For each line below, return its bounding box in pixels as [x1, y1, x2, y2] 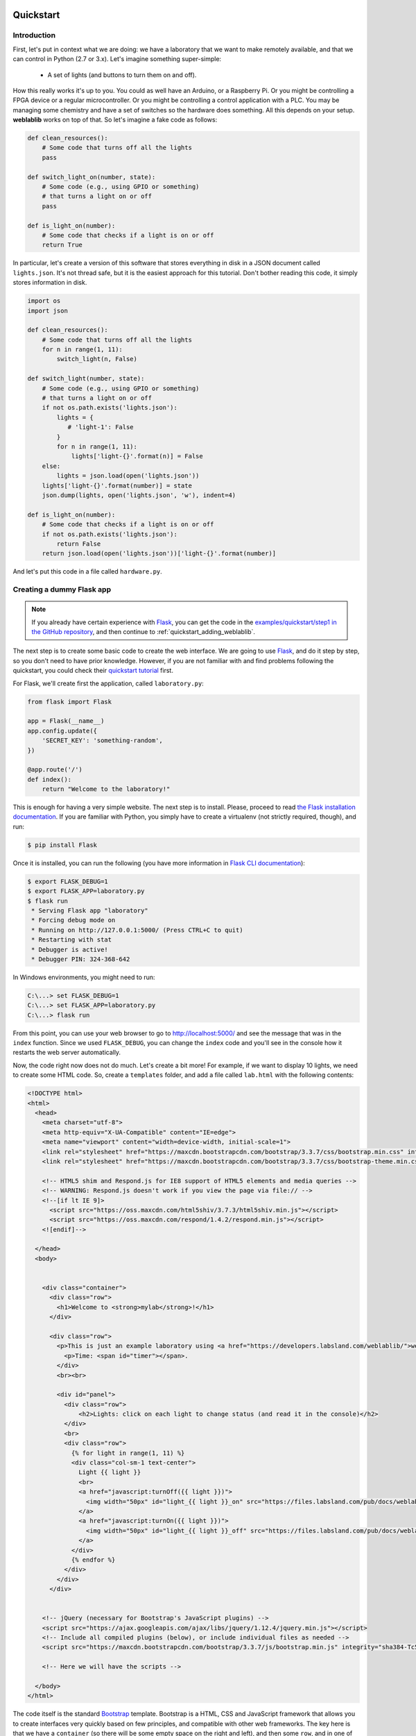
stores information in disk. [12, 278, 87, 287]
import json [27, 306, 69, 315]
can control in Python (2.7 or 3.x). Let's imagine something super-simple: [12, 55, 222, 63]
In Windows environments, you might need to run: [12, 973, 155, 981]
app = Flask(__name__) [27, 717, 105, 725]
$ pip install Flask [27, 841, 97, 849]
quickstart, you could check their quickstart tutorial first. [12, 667, 173, 675]
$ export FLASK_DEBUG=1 [27, 877, 109, 885]
